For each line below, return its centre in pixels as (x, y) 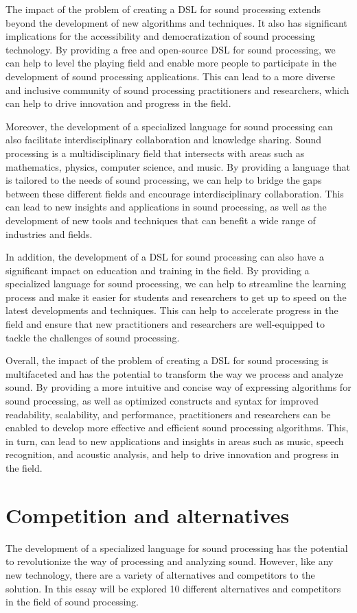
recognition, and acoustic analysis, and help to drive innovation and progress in (172, 454)
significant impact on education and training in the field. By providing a (158, 270)
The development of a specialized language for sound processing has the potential (177, 548)
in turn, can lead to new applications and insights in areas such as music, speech (175, 441)
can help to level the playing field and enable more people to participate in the (171, 63)
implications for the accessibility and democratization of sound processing (160, 36)
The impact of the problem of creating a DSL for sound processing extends (163, 9)
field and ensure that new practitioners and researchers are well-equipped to (165, 324)
